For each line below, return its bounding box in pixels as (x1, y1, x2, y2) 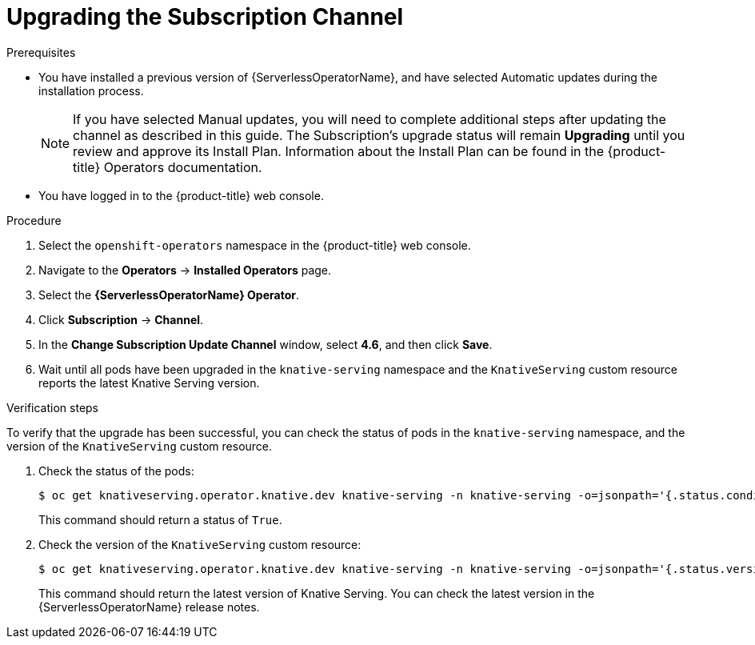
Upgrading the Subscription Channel (6, 3, 404, 30)
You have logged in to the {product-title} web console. (38, 188, 324, 202)
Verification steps (6, 400, 99, 415)
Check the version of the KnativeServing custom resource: (38, 537, 362, 551)
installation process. (38, 83, 144, 98)
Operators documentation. (103, 158, 262, 175)
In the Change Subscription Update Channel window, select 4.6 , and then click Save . (38, 337, 493, 351)
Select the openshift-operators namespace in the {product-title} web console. (38, 238, 471, 252)
